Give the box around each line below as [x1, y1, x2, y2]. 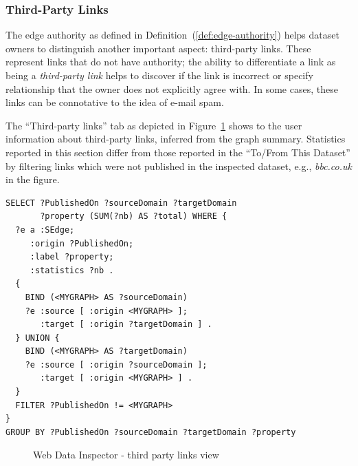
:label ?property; [30, 252, 114, 262]
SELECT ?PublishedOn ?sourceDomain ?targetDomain [5, 198, 237, 208]
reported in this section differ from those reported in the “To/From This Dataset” [5, 145, 350, 159]
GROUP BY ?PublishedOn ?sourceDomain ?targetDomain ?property [5, 427, 296, 437]
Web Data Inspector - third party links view [33, 447, 219, 462]
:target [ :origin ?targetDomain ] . [40, 319, 212, 330]
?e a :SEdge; [15, 224, 75, 235]
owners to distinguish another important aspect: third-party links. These [5, 41, 311, 55]
